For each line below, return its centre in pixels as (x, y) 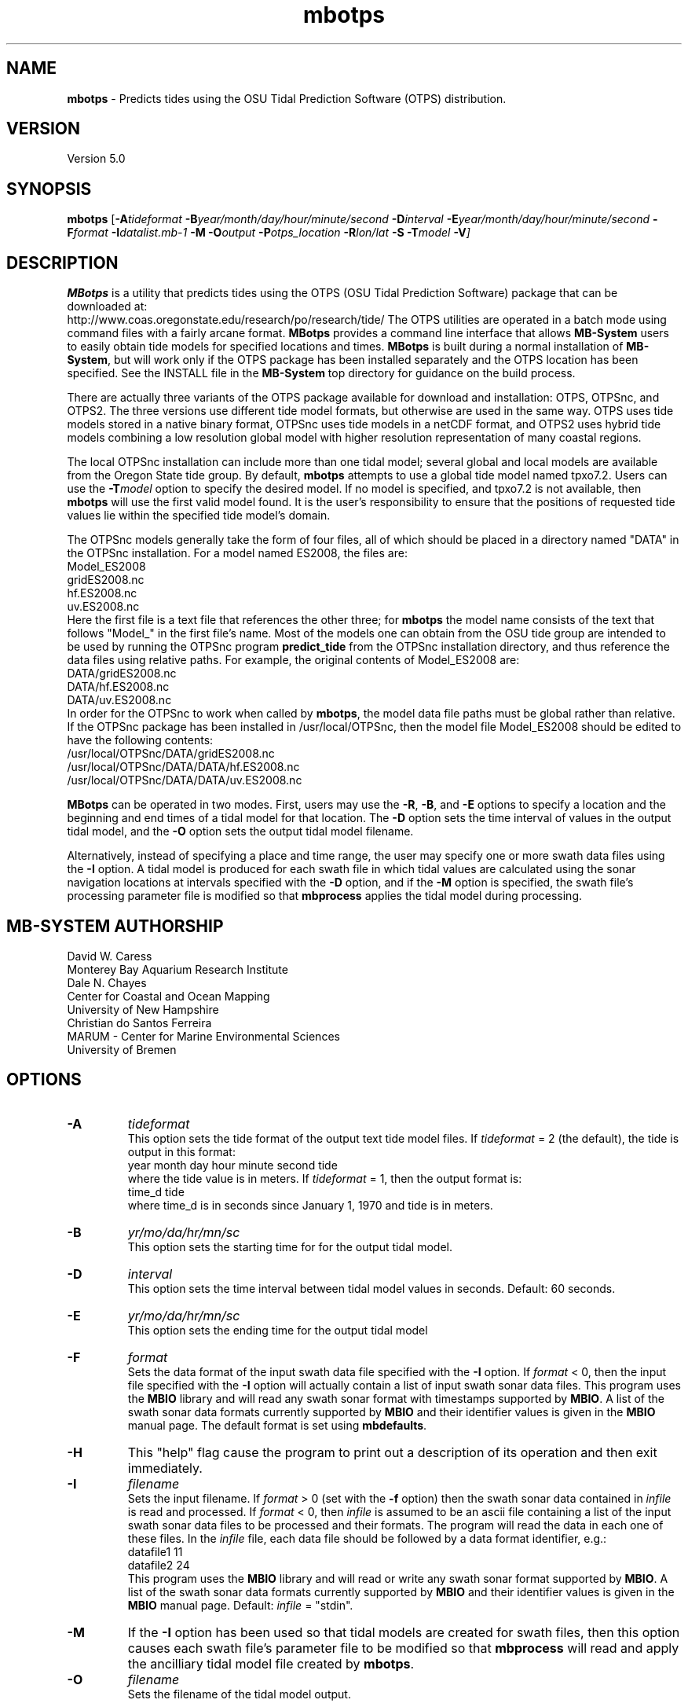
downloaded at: (107, 307)
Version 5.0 (96, 159)
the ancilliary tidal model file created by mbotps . (271, 1663)
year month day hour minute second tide (232, 1165)
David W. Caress (110, 956)
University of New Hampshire (143, 1009)
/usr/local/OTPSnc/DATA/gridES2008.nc (171, 754)
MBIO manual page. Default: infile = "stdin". (240, 1605)
